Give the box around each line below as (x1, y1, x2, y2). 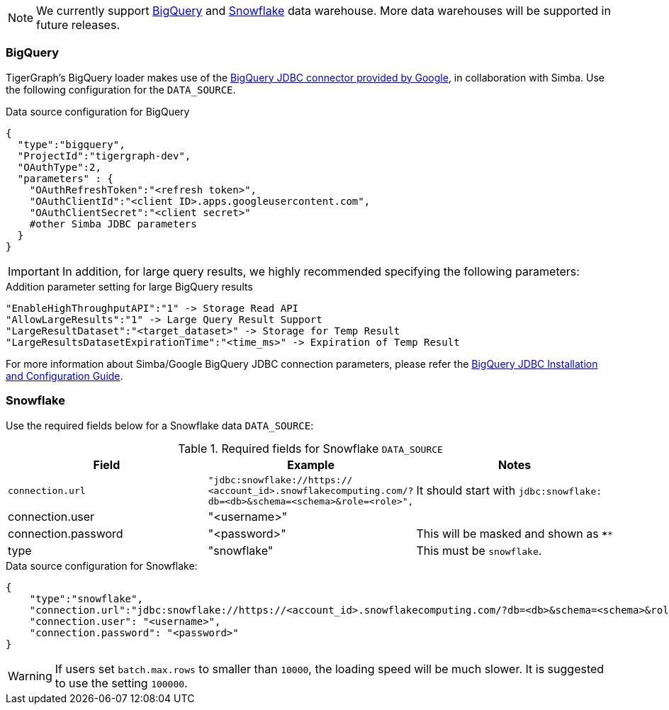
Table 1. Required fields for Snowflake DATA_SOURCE (178, 441, 443, 456)
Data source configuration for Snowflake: (6, 559, 198, 572)
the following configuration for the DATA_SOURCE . (6, 83, 236, 96)
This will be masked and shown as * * (416, 526, 613, 541)
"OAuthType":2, (17, 161, 101, 173)
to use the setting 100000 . (55, 675, 188, 690)
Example (287, 457, 334, 472)
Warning (8, 668, 52, 683)
